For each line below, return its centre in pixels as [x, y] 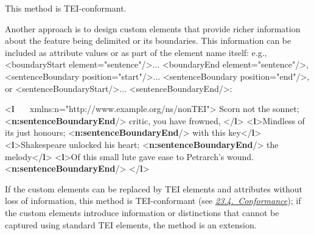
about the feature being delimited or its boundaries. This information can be [148, 40]
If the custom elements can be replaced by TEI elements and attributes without [154, 188]
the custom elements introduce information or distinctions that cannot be [142, 212]
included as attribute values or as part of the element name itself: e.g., [136, 52]
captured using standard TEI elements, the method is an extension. [131, 224]
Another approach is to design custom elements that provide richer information [153, 28]
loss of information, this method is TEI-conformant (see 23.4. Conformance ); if [153, 201]
